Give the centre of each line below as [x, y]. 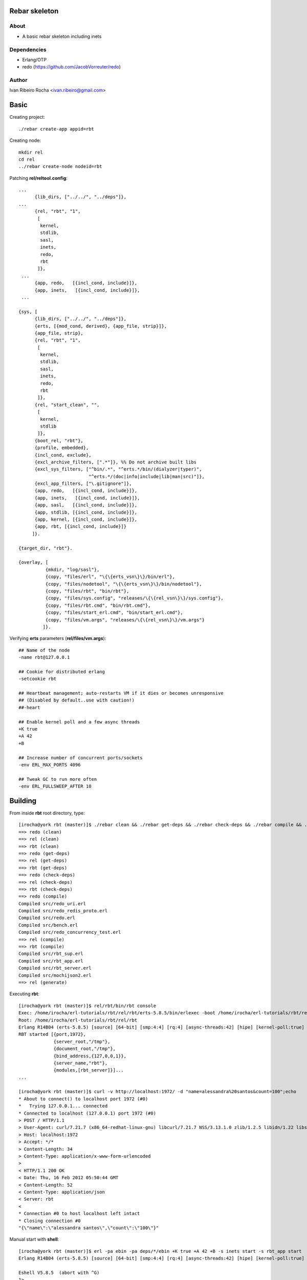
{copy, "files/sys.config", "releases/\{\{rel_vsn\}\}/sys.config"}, [134, 598]
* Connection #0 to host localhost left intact [79, 1214]
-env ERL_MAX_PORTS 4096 [50, 765]
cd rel [27, 159]
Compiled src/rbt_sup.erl [51, 954]
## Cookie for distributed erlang [62, 671]
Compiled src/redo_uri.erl [52, 903]
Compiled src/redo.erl [47, 918]
